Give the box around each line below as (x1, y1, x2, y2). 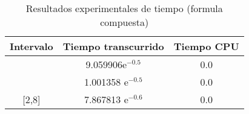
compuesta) (100, 15, 149, 29)
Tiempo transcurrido (62, 39, 164, 53)
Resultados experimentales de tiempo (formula (25, 1, 223, 15)
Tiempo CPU (173, 39, 239, 53)
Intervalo (10, 39, 53, 53)
